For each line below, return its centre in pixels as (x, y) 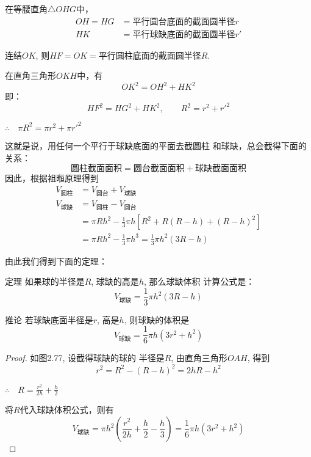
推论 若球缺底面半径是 (49, 319)
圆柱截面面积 (97, 169)
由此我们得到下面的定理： (56, 261)
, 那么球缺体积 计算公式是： (199, 281)
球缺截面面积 (220, 169)
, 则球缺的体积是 (157, 319)
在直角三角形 (30, 75)
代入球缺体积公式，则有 (67, 410)
